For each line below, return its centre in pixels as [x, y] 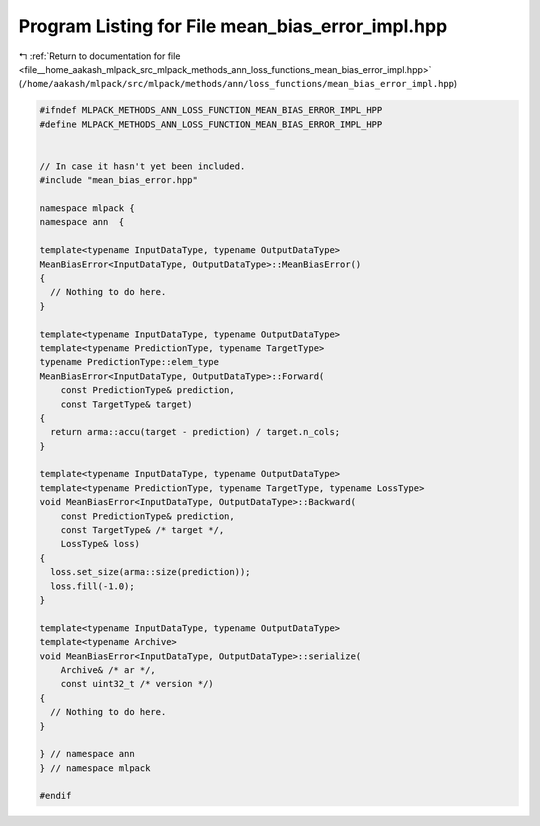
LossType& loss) [100, 544]
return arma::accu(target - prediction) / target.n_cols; [195, 432]
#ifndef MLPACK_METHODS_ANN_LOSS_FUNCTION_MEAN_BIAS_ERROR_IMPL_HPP [211, 110]
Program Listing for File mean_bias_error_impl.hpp [233, 26]
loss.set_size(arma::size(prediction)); [150, 572]
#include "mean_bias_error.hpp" [119, 180]
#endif [55, 796]
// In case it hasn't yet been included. [142, 166]
